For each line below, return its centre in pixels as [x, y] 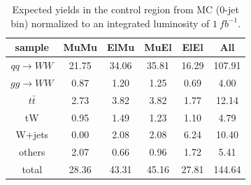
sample [32, 47]
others [32, 152]
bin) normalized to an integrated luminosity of [110, 23]
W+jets [32, 134]
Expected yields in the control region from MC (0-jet [125, 9]
